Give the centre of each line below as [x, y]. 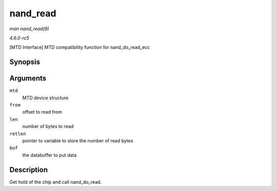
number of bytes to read [48, 126]
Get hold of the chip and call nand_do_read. [56, 182]
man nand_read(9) [29, 29]
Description [29, 170]
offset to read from [42, 112]
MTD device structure [45, 98]
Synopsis [25, 62]
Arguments [28, 79]
